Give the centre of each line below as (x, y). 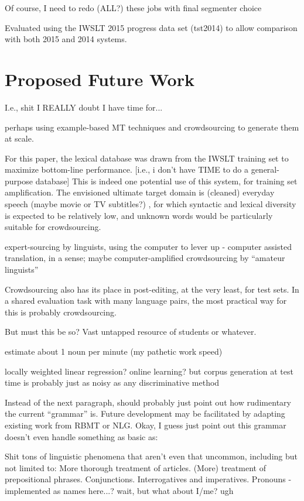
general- (265, 169)
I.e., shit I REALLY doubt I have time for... (84, 107)
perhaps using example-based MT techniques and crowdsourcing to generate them (152, 127)
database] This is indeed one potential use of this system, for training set (166, 181)
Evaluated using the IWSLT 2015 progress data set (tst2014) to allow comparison (151, 27)
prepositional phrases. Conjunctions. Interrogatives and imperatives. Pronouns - (148, 479)
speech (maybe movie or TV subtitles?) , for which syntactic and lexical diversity (151, 204)
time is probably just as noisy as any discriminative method (112, 382)
